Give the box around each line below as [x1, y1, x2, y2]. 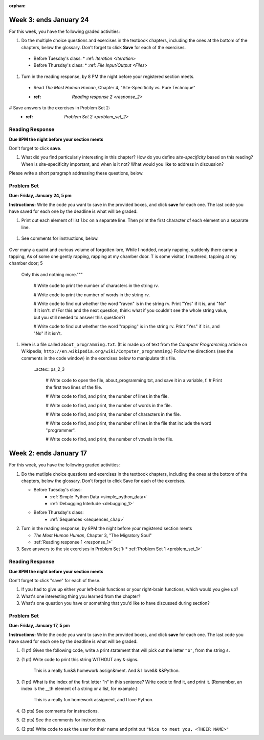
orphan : [9, 3, 26, 8]
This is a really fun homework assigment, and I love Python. [33, 697, 154, 703]
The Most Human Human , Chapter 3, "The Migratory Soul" [33, 532, 152, 538]
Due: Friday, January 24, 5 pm [9, 193, 72, 199]
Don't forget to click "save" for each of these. [9, 577, 101, 583]
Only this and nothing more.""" [21, 271, 83, 277]
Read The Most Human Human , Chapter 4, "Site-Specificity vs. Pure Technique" [33, 85, 196, 91]
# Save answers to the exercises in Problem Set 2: [9, 105, 110, 111]
